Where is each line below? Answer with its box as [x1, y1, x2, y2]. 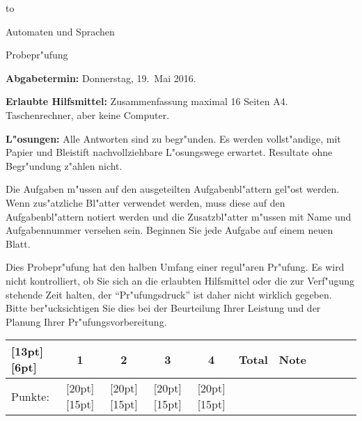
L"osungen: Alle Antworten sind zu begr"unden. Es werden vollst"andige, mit [6, 131, 341, 145]
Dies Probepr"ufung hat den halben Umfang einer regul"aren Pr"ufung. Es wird [6, 260, 345, 274]
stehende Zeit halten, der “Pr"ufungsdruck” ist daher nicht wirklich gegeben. [6, 287, 332, 301]
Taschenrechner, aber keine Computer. [6, 107, 170, 122]
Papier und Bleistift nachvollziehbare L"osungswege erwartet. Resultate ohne [6, 145, 333, 159]
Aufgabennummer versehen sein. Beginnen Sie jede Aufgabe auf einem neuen [6, 223, 333, 237]
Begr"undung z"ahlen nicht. [6, 158, 123, 173]
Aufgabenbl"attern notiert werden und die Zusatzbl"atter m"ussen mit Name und [6, 209, 352, 223]
